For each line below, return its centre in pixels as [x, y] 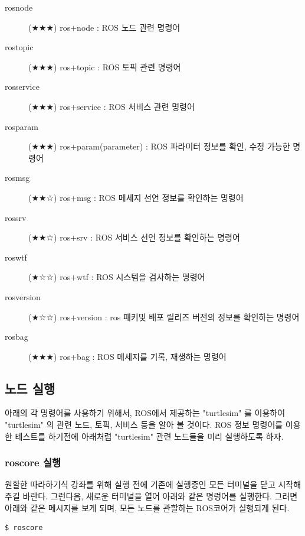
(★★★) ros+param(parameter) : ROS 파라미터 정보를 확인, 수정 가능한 [159, 146]
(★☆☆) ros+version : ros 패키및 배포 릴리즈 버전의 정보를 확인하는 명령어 [164, 316]
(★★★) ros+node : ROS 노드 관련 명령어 [104, 27]
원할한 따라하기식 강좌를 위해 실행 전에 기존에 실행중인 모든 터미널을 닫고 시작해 [153, 484]
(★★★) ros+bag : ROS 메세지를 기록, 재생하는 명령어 [127, 356]
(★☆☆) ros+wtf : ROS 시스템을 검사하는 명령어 [117, 277]
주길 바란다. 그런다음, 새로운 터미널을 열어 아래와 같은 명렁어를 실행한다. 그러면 [151, 496]
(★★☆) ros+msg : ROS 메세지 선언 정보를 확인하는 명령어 [136, 197]
